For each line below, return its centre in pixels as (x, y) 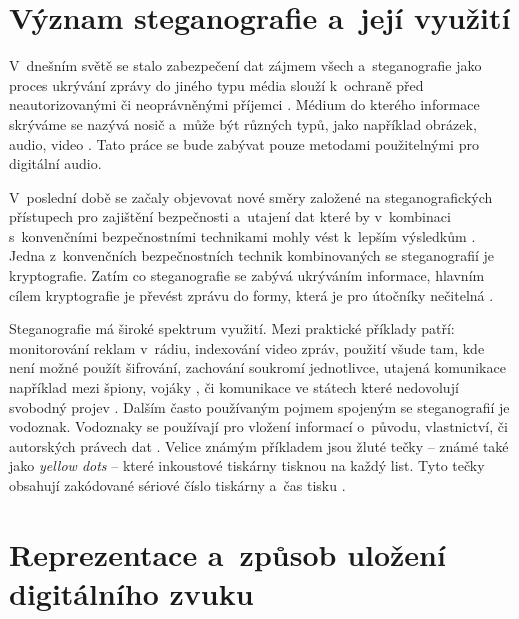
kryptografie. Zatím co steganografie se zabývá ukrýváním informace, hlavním (247, 275)
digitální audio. (55, 163)
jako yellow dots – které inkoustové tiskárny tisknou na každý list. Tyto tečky (247, 465)
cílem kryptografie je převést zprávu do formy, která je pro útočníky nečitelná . (251, 294)
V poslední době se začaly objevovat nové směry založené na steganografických (251, 196)
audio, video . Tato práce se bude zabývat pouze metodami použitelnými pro (244, 143)
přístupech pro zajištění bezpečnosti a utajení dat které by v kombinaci (230, 216)
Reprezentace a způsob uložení (227, 553)
